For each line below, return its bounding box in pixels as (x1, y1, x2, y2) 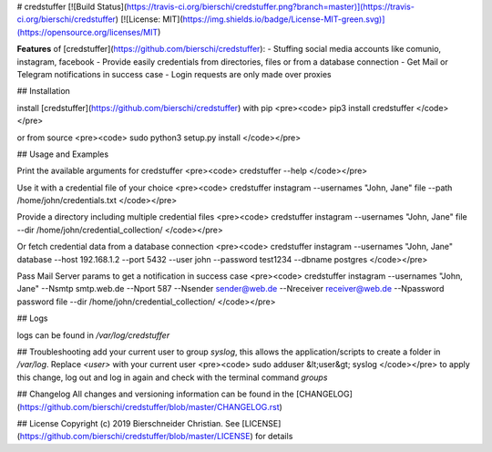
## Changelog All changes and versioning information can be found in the (16, 388, 295, 400)
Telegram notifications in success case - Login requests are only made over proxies (16, 68, 332, 79)
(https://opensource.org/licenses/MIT (16, 26, 159, 37)
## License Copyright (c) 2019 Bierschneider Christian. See (16, 417, 241, 428)
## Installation (16, 86, 70, 97)
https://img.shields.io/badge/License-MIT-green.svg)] (182, 14, 385, 25)
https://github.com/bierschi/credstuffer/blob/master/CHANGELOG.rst (19, 401, 280, 412)
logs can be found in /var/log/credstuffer (16, 329, 170, 341)
